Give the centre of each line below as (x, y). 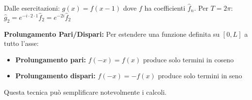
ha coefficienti (165, 8)
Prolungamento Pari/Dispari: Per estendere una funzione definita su (112, 34)
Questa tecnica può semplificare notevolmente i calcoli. (85, 92)
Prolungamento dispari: (55, 76)
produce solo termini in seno (200, 76)
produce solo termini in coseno (188, 59)
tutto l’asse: (21, 43)
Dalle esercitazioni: (32, 8)
